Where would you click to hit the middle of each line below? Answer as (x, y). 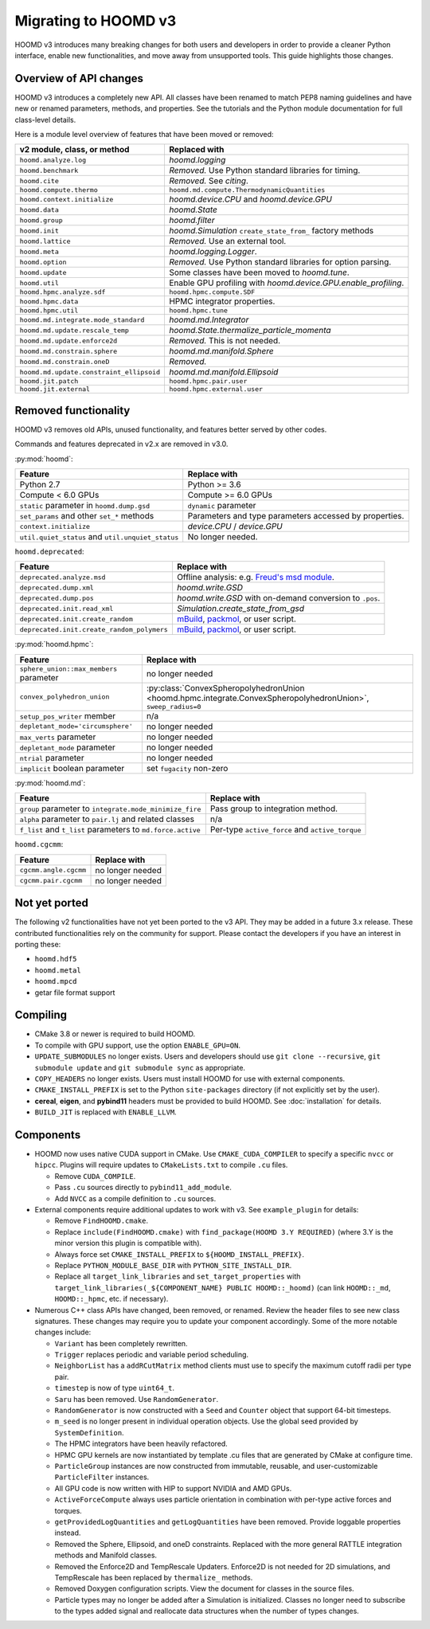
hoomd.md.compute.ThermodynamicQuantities (247, 190)
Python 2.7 (40, 484)
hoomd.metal (58, 970)
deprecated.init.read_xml (66, 608)
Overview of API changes (79, 78)
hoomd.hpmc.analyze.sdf (63, 292)
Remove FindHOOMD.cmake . (102, 1221)
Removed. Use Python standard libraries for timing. (264, 170)
